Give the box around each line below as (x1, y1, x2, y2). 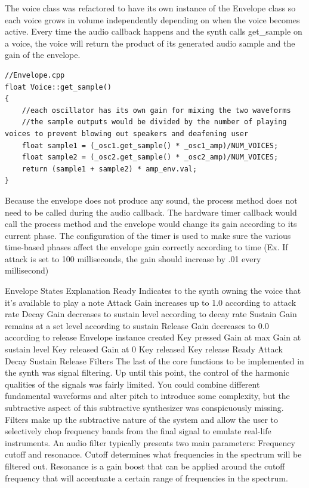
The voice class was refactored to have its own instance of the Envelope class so (5, 2, 296, 14)
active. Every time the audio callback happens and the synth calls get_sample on (5, 25, 302, 38)
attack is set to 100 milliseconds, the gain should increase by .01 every (5, 252, 261, 265)
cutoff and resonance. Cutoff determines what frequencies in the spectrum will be (5, 448, 302, 461)
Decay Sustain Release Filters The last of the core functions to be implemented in (5, 354, 304, 367)
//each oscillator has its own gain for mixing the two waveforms (21, 106, 291, 115)
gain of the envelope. (5, 48, 81, 61)
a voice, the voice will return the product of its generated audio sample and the (5, 36, 295, 49)
